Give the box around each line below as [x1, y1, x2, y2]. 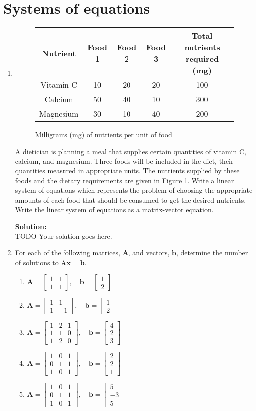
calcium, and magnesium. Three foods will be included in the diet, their [15, 156, 234, 166]
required [185, 53, 219, 65]
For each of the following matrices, [15, 247, 120, 258]
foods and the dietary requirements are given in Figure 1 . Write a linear [15, 175, 234, 185]
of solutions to [15, 257, 59, 267]
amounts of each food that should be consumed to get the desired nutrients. [15, 194, 246, 205]
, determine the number [176, 247, 248, 258]
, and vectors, [128, 247, 170, 258]
